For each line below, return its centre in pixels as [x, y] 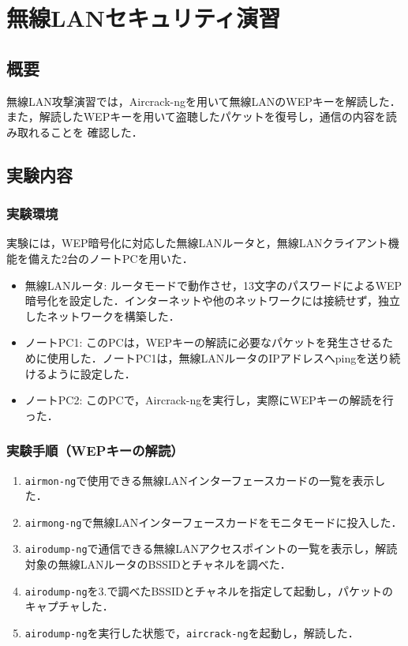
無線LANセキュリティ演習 [144, 18]
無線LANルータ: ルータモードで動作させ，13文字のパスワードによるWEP [213, 285]
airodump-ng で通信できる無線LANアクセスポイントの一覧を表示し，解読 [211, 548]
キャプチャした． [69, 606]
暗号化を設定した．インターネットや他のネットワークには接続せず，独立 [213, 300]
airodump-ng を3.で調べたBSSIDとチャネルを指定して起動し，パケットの [209, 590]
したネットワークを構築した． [102, 315]
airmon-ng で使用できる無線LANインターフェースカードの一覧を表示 [200, 480]
